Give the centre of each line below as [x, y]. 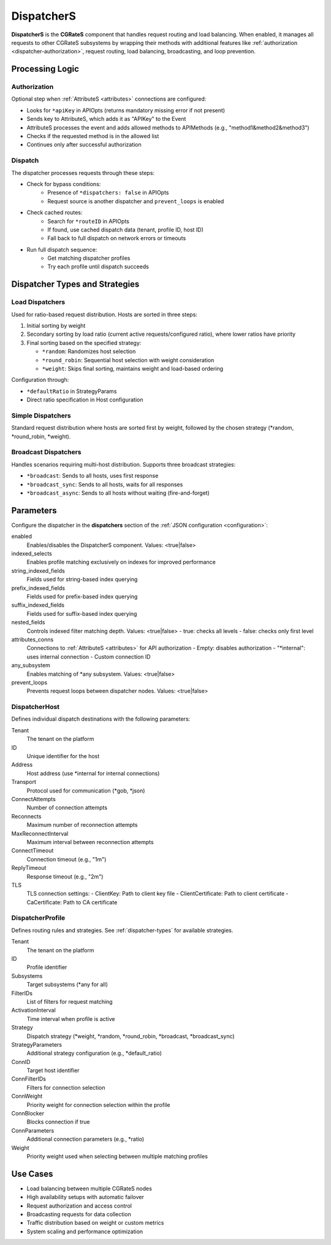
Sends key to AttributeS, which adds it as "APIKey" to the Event [106, 119]
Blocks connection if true [58, 1122]
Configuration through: [40, 380]
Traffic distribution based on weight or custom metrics [95, 1223]
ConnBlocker [28, 1114]
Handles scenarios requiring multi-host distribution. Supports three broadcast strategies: [124, 464]
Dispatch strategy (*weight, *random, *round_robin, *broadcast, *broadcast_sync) [131, 1036]
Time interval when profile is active [71, 1018]
